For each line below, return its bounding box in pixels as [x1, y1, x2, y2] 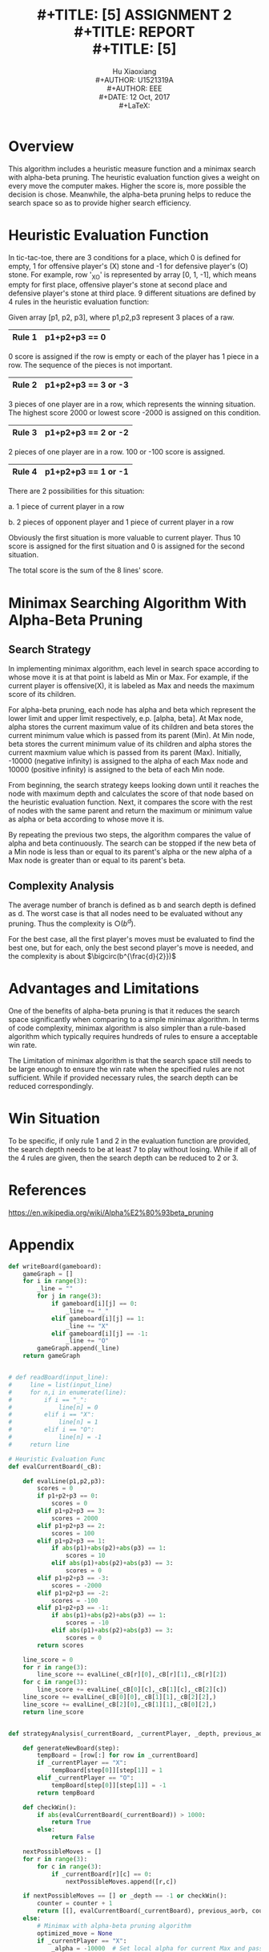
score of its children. [8, 690, 76, 699]
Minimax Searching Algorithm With [8, 593, 247, 612]
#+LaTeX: [118, 100, 151, 110]
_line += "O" [65, 1337, 110, 1345]
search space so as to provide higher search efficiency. [8, 198, 192, 207]
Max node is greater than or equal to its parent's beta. [8, 856, 186, 866]
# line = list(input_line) [8, 1380, 113, 1389]
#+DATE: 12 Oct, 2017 [98, 92, 171, 101]
